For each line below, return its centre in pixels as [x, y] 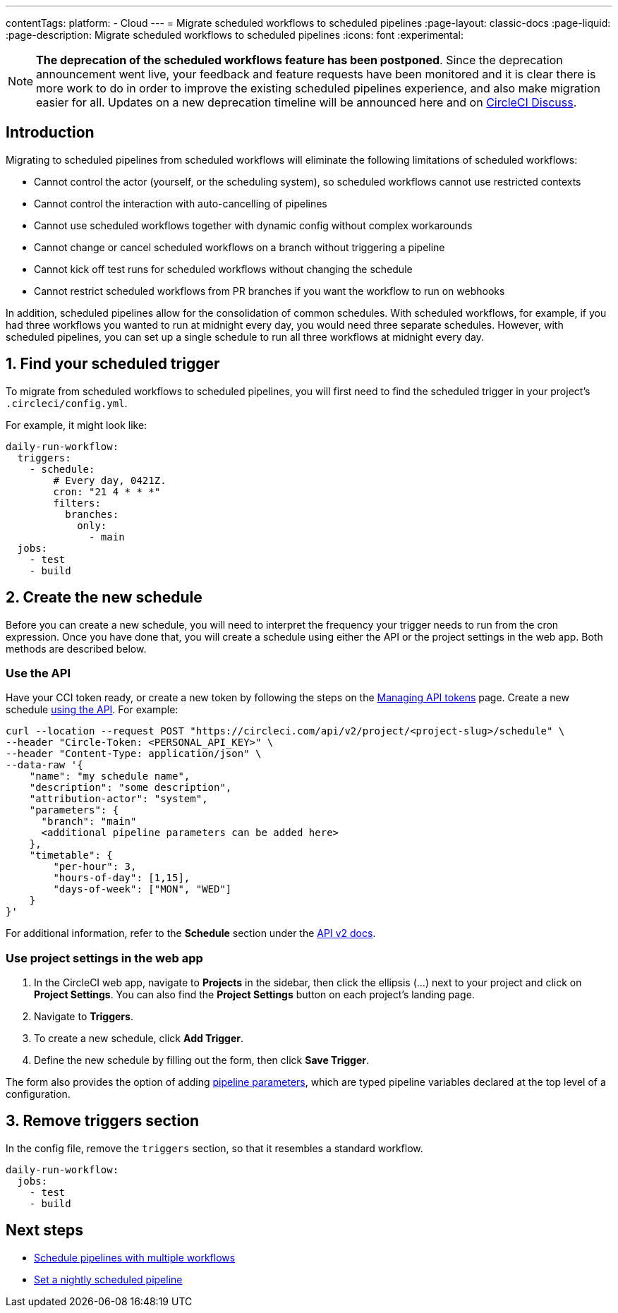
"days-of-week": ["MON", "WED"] [143, 889]
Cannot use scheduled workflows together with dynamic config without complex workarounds [253, 225]
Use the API [38, 673]
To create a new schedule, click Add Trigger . [139, 1039]
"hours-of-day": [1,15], [122, 878]
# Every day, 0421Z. [110, 480]
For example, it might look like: [77, 425]
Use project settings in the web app [104, 958]
